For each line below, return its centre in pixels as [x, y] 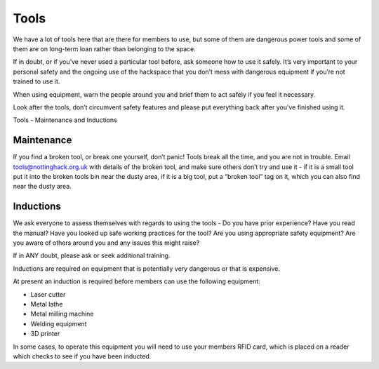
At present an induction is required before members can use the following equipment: [137, 281]
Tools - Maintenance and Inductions [65, 120]
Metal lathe [47, 304]
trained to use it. [36, 81]
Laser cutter [48, 294]
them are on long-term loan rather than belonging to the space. [104, 48]
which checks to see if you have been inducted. [82, 356]
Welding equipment [59, 323]
